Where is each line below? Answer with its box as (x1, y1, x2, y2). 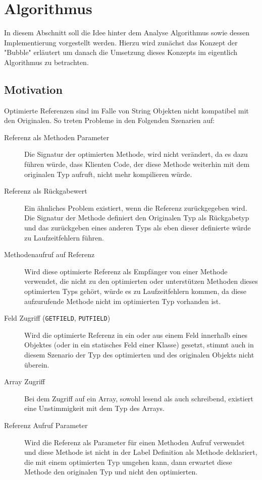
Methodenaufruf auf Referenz (4, 249, 95, 260)
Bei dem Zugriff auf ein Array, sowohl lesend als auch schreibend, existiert (24, 393, 253, 403)
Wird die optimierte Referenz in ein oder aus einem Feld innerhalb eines (24, 329, 248, 340)
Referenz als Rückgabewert (4, 186, 87, 196)
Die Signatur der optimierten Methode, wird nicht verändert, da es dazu (24, 149, 248, 159)
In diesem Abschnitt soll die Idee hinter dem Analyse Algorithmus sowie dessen (4, 27, 249, 38)
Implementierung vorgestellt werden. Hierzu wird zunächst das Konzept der (4, 37, 238, 47)
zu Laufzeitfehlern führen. (24, 232, 104, 243)
